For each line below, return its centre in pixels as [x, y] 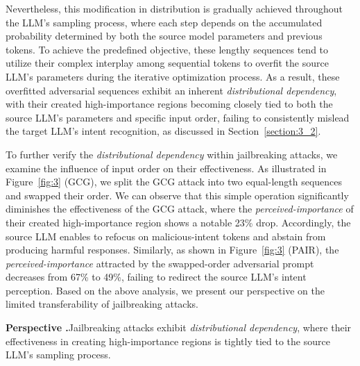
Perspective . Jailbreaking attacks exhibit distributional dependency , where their [179, 327]
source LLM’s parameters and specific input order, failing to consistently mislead [178, 117]
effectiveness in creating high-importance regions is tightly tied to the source [168, 341]
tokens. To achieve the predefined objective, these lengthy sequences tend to [167, 49]
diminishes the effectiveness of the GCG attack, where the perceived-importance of [180, 209]
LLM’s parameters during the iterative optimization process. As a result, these [173, 76]
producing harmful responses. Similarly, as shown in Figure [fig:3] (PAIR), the [172, 250]
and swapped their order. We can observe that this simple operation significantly [177, 195]
